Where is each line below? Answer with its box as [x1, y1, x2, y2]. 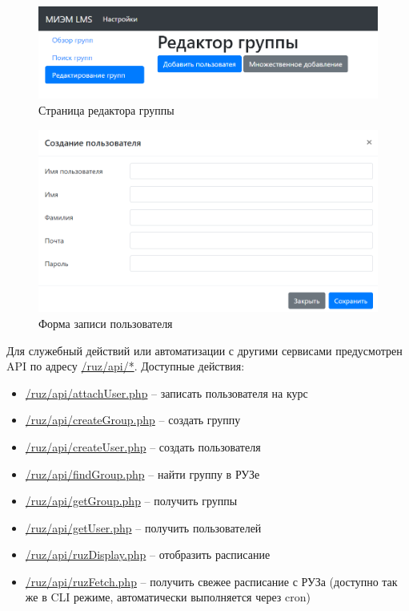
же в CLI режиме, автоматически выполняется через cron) [25, 589, 311, 605]
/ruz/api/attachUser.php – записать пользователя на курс [25, 384, 308, 401]
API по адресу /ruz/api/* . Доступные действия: [6, 358, 245, 374]
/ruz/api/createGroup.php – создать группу [25, 411, 241, 428]
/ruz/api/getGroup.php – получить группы [25, 492, 238, 509]
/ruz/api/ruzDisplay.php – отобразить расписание [25, 546, 271, 563]
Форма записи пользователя [38, 314, 173, 331]
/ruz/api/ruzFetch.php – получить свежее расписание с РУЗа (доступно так [25, 573, 398, 589]
